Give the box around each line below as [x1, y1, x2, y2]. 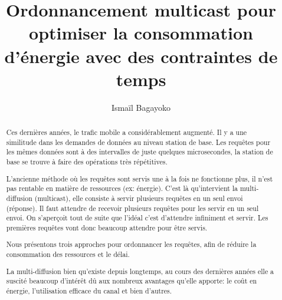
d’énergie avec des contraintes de [4, 44, 278, 68]
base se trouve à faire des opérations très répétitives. [6, 157, 168, 167]
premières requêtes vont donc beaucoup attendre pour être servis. [6, 222, 208, 232]
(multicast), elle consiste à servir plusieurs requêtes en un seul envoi [34, 193, 243, 203]
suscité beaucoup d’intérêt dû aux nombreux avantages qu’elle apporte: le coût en [6, 276, 257, 286]
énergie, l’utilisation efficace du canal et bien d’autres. [6, 285, 172, 295]
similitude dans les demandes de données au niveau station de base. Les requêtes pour [6, 137, 271, 147]
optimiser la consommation [29, 21, 253, 45]
